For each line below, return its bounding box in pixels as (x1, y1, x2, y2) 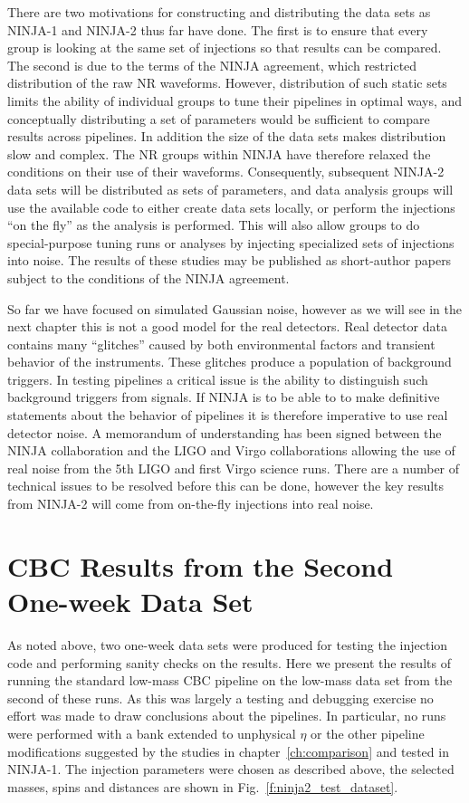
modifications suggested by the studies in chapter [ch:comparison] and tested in (7, 741, 449, 760)
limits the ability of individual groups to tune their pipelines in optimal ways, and (7, 91, 463, 110)
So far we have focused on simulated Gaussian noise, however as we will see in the (7, 299, 462, 318)
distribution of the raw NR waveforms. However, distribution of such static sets (7, 73, 447, 92)
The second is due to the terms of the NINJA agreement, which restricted (7, 55, 417, 74)
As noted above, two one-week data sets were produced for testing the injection (7, 635, 448, 654)
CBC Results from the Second (7, 547, 394, 584)
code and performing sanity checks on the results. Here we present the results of (7, 653, 451, 672)
